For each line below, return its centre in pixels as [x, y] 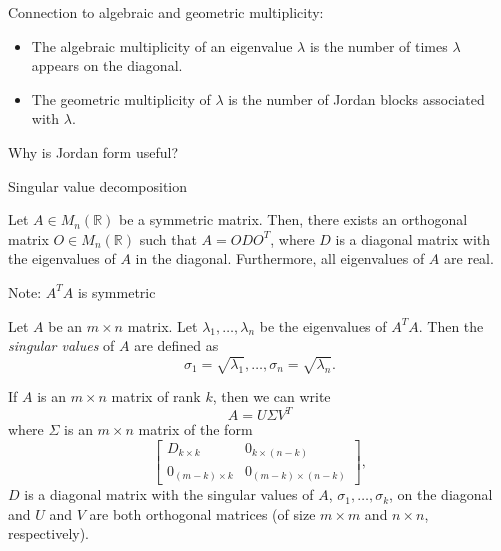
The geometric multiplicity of [121, 98]
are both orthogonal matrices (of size [202, 513]
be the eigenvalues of [323, 325]
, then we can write [271, 396]
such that [168, 238]
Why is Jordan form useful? [93, 151]
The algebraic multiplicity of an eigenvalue [162, 45]
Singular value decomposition [98, 185]
